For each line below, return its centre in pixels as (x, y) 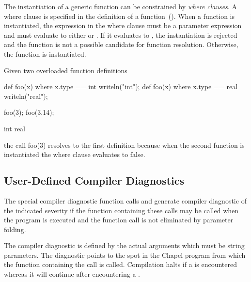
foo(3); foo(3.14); (29, 112)
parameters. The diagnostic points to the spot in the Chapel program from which (125, 255)
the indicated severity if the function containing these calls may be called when (121, 210)
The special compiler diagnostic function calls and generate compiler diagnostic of (125, 200)
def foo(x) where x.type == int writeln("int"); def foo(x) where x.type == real (121, 86)
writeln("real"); (26, 96)
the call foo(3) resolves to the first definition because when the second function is (124, 145)
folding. (15, 229)
